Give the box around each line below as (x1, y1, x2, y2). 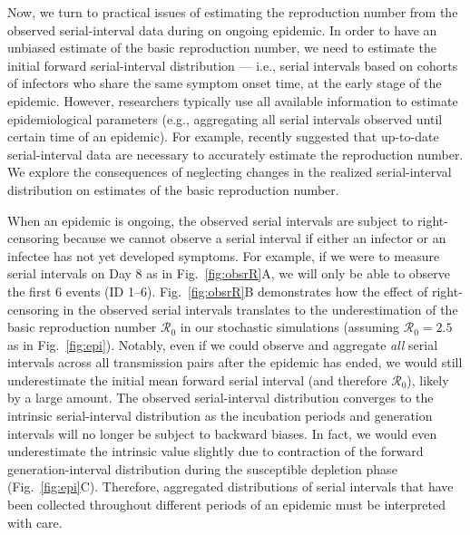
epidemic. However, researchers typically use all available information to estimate (7, 91, 458, 110)
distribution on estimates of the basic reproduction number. (7, 180, 339, 199)
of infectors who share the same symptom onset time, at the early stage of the (7, 73, 442, 92)
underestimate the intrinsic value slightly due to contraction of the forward (7, 442, 424, 461)
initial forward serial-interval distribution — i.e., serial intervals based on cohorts (7, 55, 458, 74)
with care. (7, 512, 63, 531)
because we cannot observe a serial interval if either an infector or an (63, 229, 446, 248)
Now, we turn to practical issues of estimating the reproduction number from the (7, 3, 458, 21)
